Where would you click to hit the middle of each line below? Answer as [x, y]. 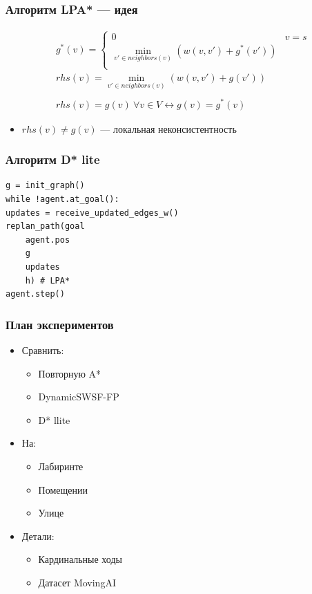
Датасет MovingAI [77, 582]
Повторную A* [70, 373]
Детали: [38, 536]
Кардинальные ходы [80, 559]
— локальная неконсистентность [168, 128]
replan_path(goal [45, 226]
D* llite [54, 419]
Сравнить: [43, 350]
